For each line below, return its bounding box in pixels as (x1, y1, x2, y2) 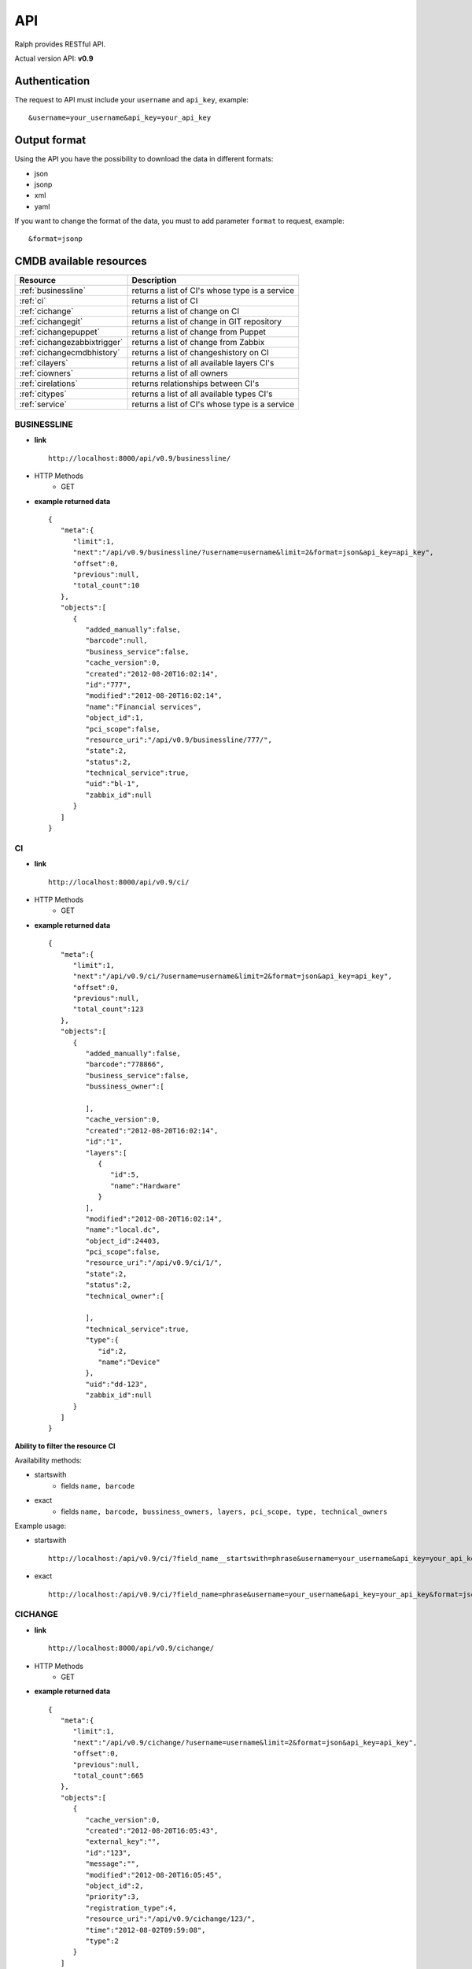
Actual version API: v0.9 (14, 54, 94, 63)
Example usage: (14, 1521, 67, 1531)
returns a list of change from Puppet (131, 327, 267, 338)
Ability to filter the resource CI (14, 1441, 116, 1451)
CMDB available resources (14, 254, 147, 268)
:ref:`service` (19, 399, 67, 410)
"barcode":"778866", (85, 1060, 165, 1069)
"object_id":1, (85, 714, 144, 722)
